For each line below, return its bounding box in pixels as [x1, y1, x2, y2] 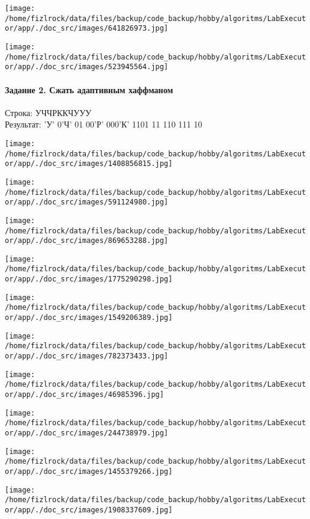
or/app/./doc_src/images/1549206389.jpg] [5, 313, 173, 322]
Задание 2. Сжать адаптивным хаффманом [5, 83, 173, 96]
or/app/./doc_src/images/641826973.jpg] [5, 24, 169, 33]
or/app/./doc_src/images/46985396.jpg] [5, 390, 164, 399]
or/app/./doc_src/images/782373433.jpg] [5, 352, 169, 361]
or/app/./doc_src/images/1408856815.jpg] [5, 159, 173, 168]
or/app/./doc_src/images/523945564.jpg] [5, 63, 169, 72]
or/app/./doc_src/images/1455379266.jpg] [5, 467, 173, 476]
